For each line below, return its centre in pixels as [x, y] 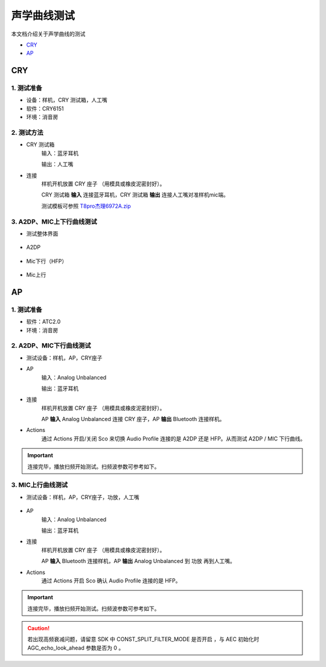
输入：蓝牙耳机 [60, 153]
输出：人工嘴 [57, 164]
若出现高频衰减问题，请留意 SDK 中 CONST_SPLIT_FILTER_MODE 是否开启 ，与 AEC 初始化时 [143, 639]
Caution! [39, 628]
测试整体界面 [42, 233]
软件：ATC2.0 [43, 322]
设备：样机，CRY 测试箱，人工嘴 [67, 100]
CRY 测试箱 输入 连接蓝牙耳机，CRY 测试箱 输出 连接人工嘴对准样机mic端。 [135, 195]
